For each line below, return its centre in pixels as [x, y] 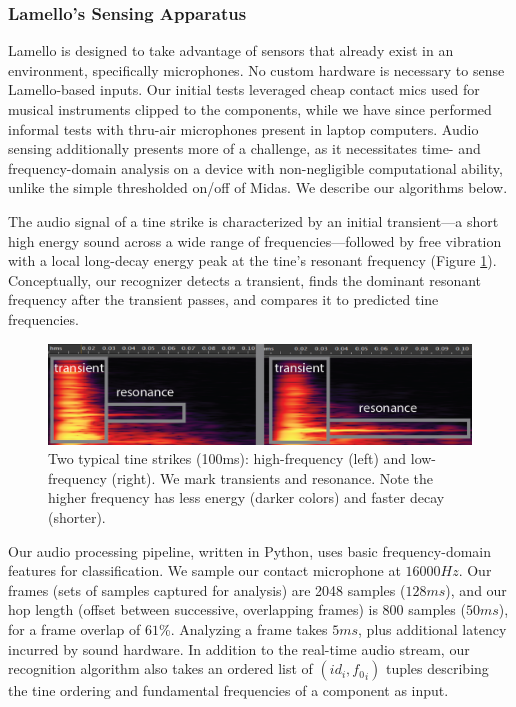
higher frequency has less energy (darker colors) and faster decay [246, 497]
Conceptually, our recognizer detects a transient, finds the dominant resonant [245, 279]
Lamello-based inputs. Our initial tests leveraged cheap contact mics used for [244, 89]
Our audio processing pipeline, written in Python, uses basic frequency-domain [250, 550]
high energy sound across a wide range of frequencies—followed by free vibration [255, 240]
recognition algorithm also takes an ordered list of [160, 668]
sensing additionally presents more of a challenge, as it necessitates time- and [244, 148]
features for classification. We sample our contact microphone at [204, 570]
